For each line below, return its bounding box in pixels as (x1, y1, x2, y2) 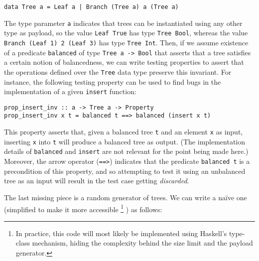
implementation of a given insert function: (4, 86, 136, 97)
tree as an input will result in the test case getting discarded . (4, 175, 189, 186)
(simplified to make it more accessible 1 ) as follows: (4, 202, 162, 214)
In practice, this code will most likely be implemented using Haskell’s (15, 228, 227, 238)
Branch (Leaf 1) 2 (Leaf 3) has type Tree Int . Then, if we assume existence (4, 37, 249, 47)
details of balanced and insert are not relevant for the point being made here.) (4, 146, 249, 156)
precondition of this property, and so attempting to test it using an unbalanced (4, 165, 246, 176)
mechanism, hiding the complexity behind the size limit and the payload (32, 238, 253, 248)
